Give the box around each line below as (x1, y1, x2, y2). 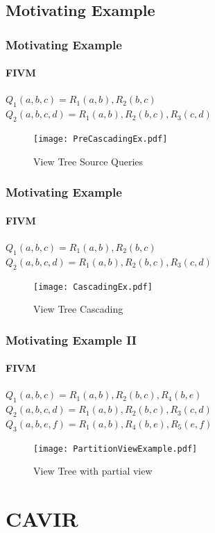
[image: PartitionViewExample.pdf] (33, 443, 198, 454)
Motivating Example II (6, 331, 137, 348)
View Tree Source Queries (33, 154, 144, 168)
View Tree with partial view (33, 464, 153, 478)
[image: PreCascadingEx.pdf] (33, 134, 168, 145)
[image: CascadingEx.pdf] (33, 281, 153, 292)
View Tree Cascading (33, 302, 123, 316)
